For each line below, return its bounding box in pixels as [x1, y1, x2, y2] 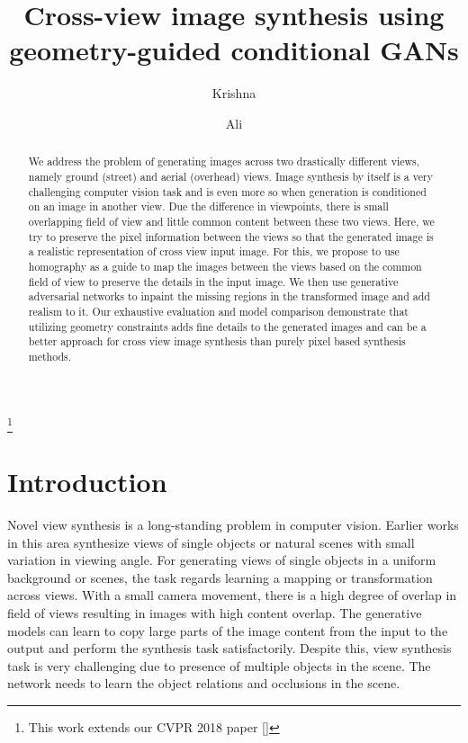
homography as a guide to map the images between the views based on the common [28, 258, 422, 273]
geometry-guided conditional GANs [9, 31, 459, 68]
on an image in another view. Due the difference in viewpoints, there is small [28, 199, 389, 214]
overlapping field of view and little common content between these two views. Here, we [28, 213, 435, 228]
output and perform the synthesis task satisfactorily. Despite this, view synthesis [7, 639, 452, 658]
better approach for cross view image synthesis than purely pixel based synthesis [28, 334, 406, 349]
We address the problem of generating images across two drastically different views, [28, 154, 420, 169]
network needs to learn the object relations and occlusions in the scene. [7, 674, 400, 693]
